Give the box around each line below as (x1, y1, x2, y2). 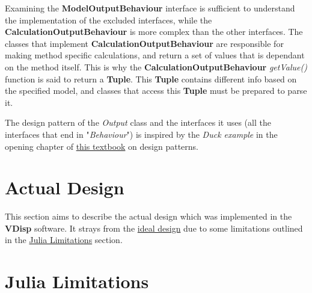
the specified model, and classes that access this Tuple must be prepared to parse (5, 84, 307, 97)
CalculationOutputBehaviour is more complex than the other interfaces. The (5, 25, 303, 38)
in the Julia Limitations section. (5, 233, 123, 246)
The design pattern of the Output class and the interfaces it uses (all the (5, 116, 271, 129)
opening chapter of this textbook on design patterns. (5, 140, 198, 152)
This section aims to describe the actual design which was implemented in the (5, 210, 292, 223)
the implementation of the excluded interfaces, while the (5, 13, 212, 26)
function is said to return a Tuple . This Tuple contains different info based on (5, 72, 297, 85)
